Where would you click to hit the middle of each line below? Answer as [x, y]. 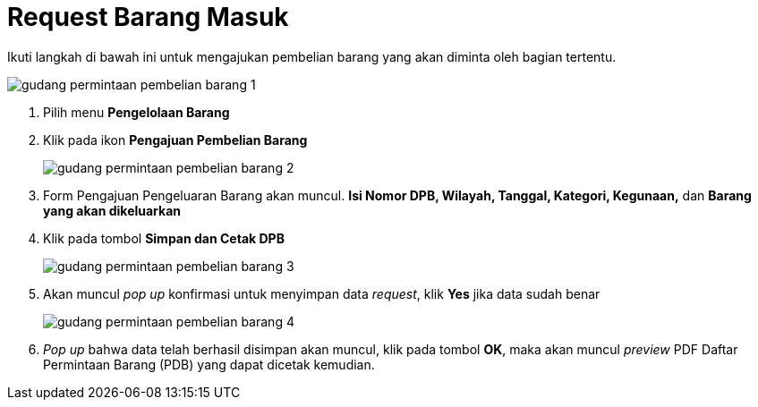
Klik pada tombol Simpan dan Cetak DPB [164, 238]
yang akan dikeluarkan [112, 210]
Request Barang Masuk [148, 17]
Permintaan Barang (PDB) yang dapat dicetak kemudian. [209, 364]
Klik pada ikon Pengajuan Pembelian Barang [175, 140]
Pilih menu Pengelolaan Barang [136, 112]
